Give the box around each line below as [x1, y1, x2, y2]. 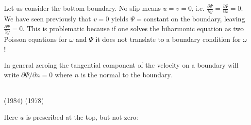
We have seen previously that [4, 14, 91, 24]
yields [111, 14, 128, 24]
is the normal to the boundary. [81, 70, 172, 79]
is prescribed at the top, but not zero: [26, 111, 138, 122]
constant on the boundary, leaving [143, 14, 245, 24]
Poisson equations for [4, 34, 67, 44]
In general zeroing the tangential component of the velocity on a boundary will [4, 60, 239, 70]
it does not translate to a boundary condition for [95, 34, 241, 44]
